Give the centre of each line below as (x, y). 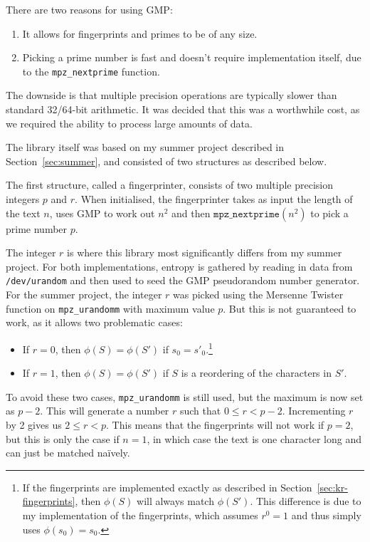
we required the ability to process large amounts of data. (129, 123)
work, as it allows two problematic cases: (94, 322)
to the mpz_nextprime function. (91, 71)
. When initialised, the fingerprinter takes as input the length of (214, 199)
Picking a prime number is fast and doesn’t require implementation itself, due (192, 57)
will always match (175, 501)
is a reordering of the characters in (256, 373)
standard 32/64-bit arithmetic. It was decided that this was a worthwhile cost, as (183, 109)
